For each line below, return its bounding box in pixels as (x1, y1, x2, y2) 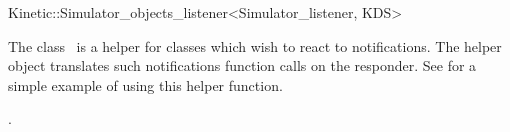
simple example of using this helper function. (8, 74, 283, 95)
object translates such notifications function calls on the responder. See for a (8, 55, 477, 76)
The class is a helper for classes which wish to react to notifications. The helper (8, 35, 502, 56)
